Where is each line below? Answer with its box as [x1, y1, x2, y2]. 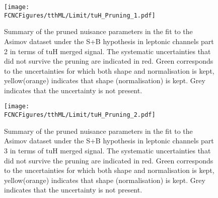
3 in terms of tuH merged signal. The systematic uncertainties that [4, 145, 211, 155]
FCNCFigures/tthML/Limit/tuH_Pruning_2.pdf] [4, 111, 156, 119]
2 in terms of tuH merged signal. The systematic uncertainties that [4, 46, 211, 56]
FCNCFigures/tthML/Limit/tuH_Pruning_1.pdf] [4, 12, 156, 19]
